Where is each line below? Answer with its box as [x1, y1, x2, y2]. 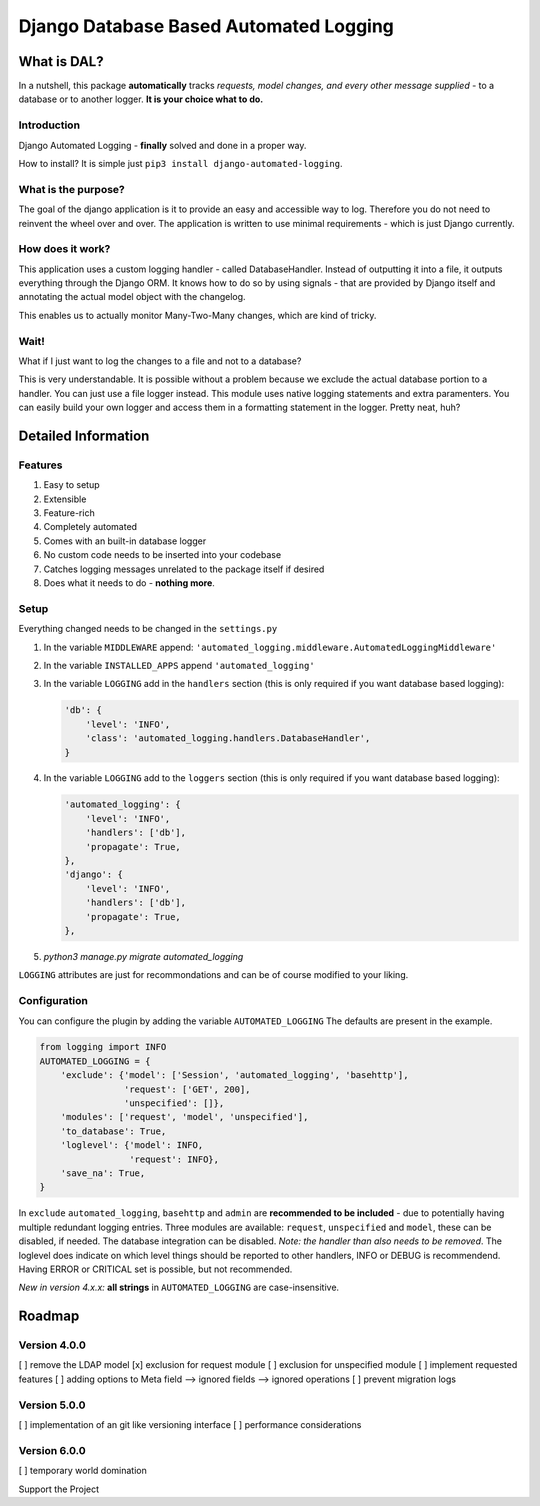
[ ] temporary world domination [18, 1465, 147, 1477]
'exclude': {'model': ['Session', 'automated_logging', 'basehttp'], [60, 1070, 409, 1081]
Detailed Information [18, 427, 150, 444]
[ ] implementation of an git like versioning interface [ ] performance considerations [18, 1419, 362, 1431]
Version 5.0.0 [18, 1398, 86, 1412]
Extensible [43, 493, 87, 505]
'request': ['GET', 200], [123, 1083, 251, 1095]
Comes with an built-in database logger [43, 535, 207, 547]
